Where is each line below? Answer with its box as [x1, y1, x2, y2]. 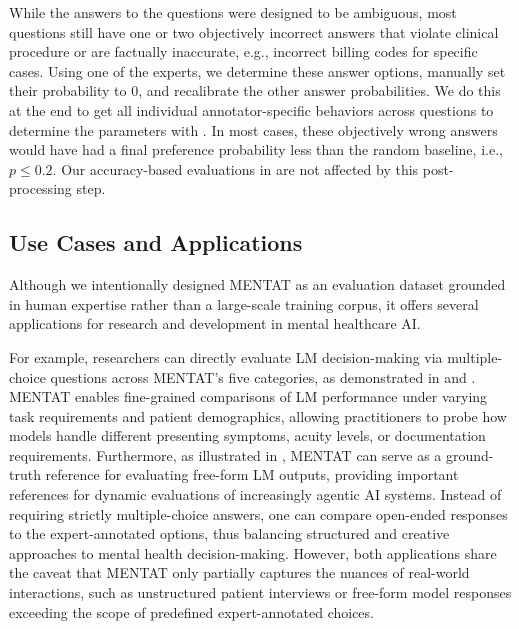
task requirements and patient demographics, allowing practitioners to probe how [9, 405, 507, 426]
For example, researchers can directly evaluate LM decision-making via [9, 346, 443, 367]
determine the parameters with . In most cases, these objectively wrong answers [9, 119, 498, 140]
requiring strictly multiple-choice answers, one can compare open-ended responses [9, 503, 508, 524]
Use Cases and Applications [9, 227, 303, 258]
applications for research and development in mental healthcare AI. [9, 313, 421, 334]
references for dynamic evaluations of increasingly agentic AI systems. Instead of [9, 484, 502, 505]
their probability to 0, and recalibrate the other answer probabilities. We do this [9, 80, 501, 101]
